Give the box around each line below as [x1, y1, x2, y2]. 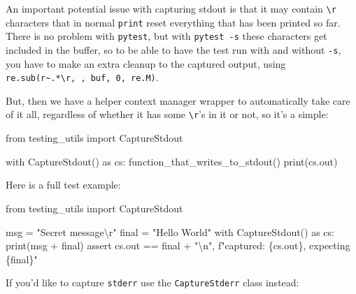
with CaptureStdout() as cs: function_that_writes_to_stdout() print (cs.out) [6, 154, 338, 168]
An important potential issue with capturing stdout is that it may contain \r [6, 1, 336, 15]
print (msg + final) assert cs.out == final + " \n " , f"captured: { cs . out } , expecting [6, 238, 350, 253]
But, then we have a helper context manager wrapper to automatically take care [6, 93, 350, 108]
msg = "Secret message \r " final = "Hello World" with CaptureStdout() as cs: [6, 224, 334, 239]
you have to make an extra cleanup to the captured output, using [6, 56, 286, 71]
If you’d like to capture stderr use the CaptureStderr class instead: [6, 275, 299, 290]
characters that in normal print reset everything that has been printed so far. [6, 15, 341, 29]
